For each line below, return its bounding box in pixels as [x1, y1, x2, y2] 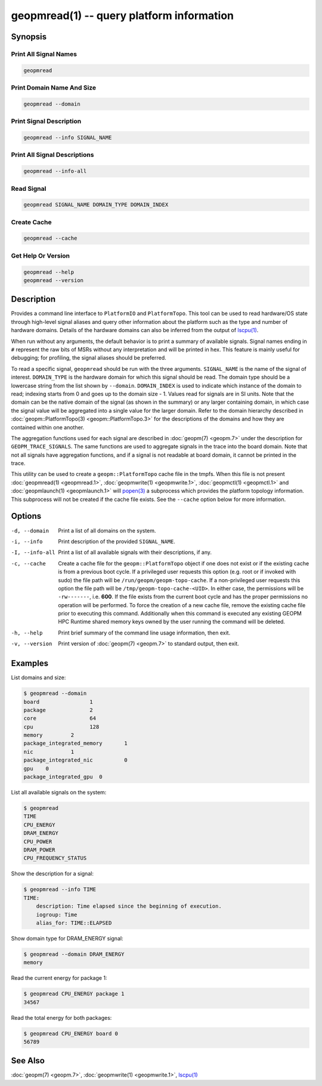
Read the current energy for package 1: [11, 974, 107, 982]
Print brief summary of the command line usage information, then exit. [58, 629, 231, 636]
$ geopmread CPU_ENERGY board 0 [23, 1030, 119, 1037]
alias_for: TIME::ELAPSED [36, 919, 112, 926]
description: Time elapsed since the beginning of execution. [36, 903, 222, 909]
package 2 [23, 707, 94, 713]
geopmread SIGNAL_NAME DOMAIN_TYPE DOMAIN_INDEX [23, 202, 169, 208]
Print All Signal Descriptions [11, 151, 94, 159]
